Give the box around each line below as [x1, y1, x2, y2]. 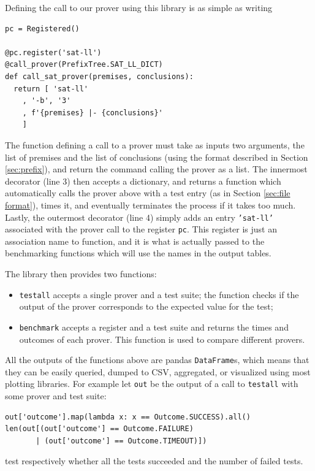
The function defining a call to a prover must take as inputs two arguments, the [5, 138, 305, 151]
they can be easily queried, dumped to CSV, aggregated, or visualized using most [5, 365, 311, 378]
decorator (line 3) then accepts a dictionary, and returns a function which [5, 174, 281, 187]
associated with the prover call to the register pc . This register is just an [5, 223, 278, 235]
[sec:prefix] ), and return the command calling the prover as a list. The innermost [5, 163, 308, 175]
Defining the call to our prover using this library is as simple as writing [5, 1, 273, 13]
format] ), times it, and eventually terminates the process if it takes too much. [5, 198, 296, 211]
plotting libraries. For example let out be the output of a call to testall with [5, 377, 298, 390]
